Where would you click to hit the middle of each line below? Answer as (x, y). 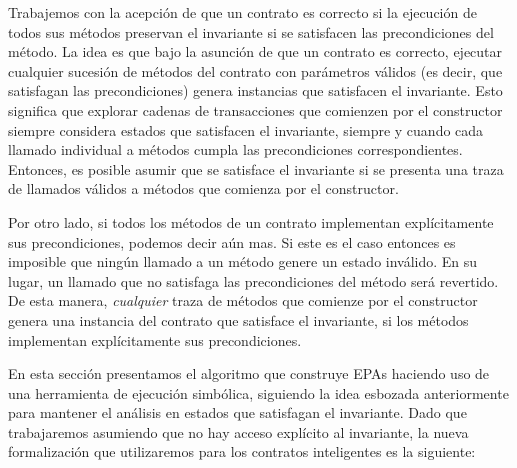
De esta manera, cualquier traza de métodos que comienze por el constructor (243, 300)
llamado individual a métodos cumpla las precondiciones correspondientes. (235, 149)
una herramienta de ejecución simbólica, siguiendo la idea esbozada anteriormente (258, 392)
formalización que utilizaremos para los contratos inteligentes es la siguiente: (242, 451)
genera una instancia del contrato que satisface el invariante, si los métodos (238, 319)
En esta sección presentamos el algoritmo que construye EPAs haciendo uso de (249, 373)
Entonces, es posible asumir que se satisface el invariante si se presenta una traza (256, 168)
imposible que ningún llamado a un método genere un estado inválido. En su (243, 261)
